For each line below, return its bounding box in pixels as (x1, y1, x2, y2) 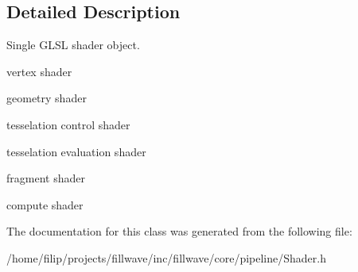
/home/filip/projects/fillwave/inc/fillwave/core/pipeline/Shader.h (6, 249, 326, 266)
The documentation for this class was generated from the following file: (6, 223, 352, 239)
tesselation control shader (6, 116, 130, 132)
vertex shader (6, 63, 72, 79)
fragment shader (6, 170, 85, 186)
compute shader (6, 196, 84, 213)
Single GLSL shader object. (6, 36, 140, 53)
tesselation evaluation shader (6, 143, 146, 159)
